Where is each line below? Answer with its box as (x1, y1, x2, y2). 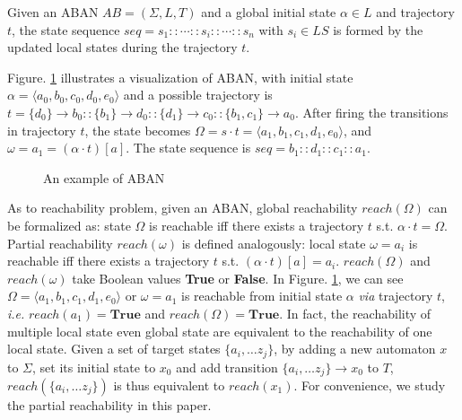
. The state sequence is (126, 138, 251, 157)
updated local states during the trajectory (7, 38, 238, 57)
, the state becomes (84, 120, 191, 139)
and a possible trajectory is (123, 85, 273, 104)
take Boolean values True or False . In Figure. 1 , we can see (72, 268, 404, 287)
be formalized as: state (7, 215, 131, 234)
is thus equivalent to (113, 376, 225, 394)
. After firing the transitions (294, 102, 449, 121)
